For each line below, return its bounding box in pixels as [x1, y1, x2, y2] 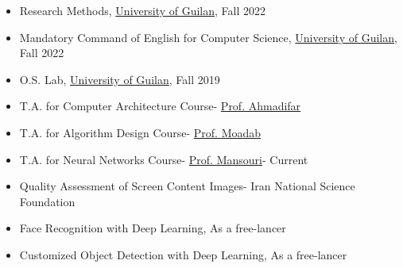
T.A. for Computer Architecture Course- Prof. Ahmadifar [19, 98, 301, 114]
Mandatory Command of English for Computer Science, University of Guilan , [19, 29, 397, 45]
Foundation [19, 193, 76, 209]
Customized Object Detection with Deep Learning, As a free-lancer [19, 246, 347, 262]
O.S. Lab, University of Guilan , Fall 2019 [19, 71, 220, 87]
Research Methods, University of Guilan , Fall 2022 [19, 2, 266, 18]
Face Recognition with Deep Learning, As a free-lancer [19, 220, 286, 236]
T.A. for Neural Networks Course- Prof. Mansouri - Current [19, 151, 308, 167]
